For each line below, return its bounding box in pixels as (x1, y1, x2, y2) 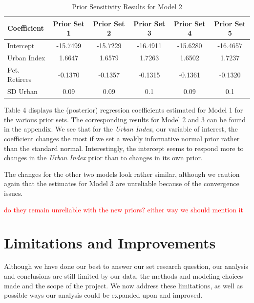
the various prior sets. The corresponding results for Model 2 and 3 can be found (4, 114, 246, 124)
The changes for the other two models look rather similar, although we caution (4, 169, 240, 179)
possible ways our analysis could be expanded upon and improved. (4, 290, 203, 300)
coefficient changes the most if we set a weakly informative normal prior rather (4, 133, 240, 144)
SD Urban (7, 86, 38, 96)
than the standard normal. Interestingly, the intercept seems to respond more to (4, 143, 244, 153)
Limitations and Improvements (4, 233, 216, 253)
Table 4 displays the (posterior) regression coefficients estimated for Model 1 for (4, 105, 243, 115)
